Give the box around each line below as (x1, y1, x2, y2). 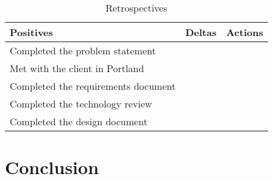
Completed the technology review (10, 97, 152, 111)
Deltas (185, 25, 217, 39)
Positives (10, 25, 53, 39)
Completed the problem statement (10, 43, 156, 57)
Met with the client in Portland (10, 61, 144, 75)
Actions (226, 25, 263, 39)
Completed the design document (10, 114, 147, 128)
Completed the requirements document (10, 79, 176, 93)
